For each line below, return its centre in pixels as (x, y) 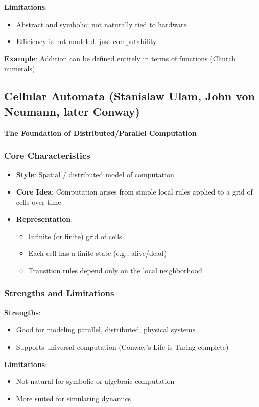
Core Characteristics (47, 155)
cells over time (39, 201)
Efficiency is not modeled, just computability (86, 41)
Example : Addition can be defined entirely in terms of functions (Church (120, 58)
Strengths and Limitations (59, 293)
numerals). (21, 68)
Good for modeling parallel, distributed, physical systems (106, 329)
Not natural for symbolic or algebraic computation (95, 381)
